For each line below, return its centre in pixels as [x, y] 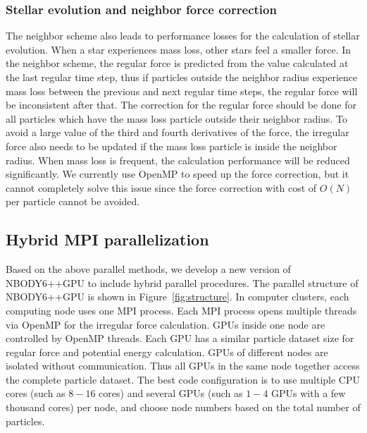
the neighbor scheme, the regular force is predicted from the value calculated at [177, 63]
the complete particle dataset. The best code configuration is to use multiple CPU [183, 379]
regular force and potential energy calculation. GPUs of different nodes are [167, 352]
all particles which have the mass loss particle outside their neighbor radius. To [176, 118]
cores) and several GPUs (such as [171, 393]
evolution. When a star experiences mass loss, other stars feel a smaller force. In [179, 49]
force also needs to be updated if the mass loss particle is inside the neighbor [172, 146]
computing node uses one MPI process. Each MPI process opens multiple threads [181, 310]
